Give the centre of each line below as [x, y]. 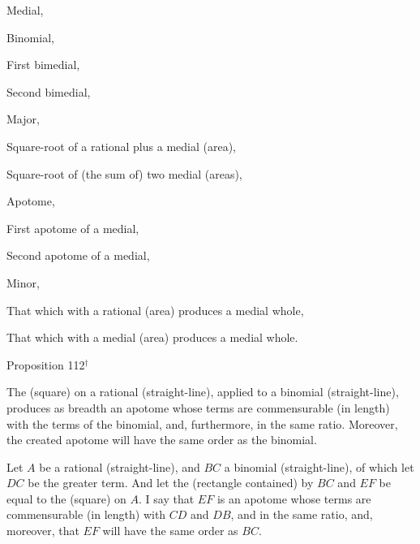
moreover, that [43, 531]
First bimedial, [43, 65]
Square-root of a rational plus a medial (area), [121, 146]
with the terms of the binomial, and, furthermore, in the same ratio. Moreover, [202, 423]
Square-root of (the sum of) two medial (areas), [124, 173]
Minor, [23, 282]
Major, [23, 119]
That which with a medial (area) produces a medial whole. [152, 337]
